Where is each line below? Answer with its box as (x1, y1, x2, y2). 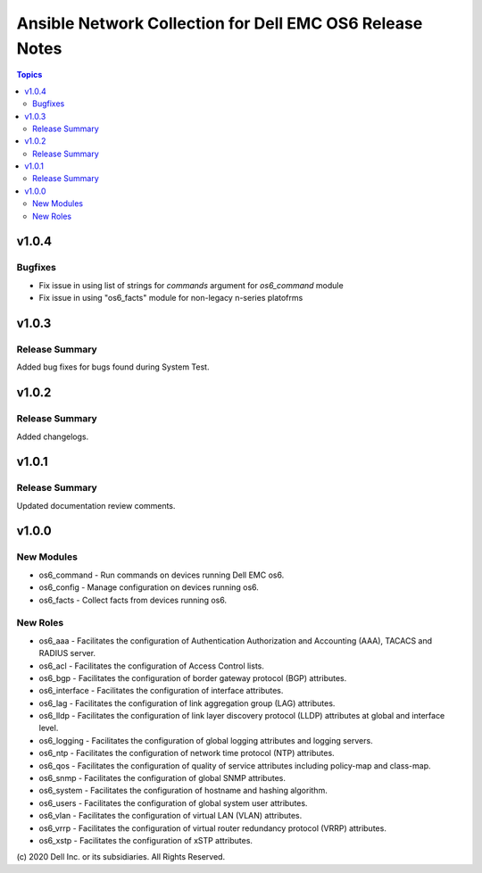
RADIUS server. (38, 648, 96, 659)
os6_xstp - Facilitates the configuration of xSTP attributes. (38, 835, 253, 845)
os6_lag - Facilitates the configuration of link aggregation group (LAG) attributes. (38, 697, 336, 709)
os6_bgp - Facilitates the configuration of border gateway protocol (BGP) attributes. (38, 672, 347, 683)
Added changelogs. (16, 431, 89, 442)
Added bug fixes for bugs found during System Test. (16, 362, 210, 372)
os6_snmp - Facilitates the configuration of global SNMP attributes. (38, 773, 286, 784)
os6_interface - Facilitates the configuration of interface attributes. (38, 686, 284, 696)
